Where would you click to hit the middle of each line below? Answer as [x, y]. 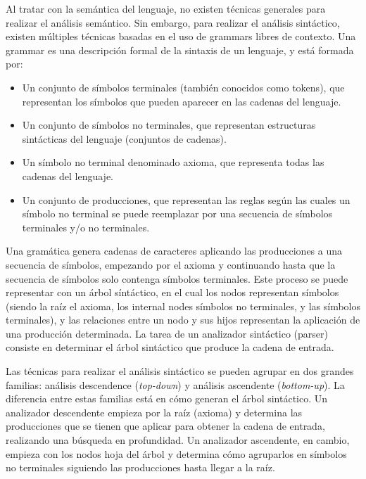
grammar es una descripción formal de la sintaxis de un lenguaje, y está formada [180, 50]
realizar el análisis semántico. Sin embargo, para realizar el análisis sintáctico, [173, 22]
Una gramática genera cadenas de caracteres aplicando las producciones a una [174, 251]
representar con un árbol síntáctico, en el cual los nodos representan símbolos [172, 292]
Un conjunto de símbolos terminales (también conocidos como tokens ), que [183, 87]
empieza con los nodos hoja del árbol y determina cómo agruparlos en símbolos [176, 453]
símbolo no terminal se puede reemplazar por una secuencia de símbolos [177, 213]
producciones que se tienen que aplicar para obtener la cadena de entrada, [165, 426]
